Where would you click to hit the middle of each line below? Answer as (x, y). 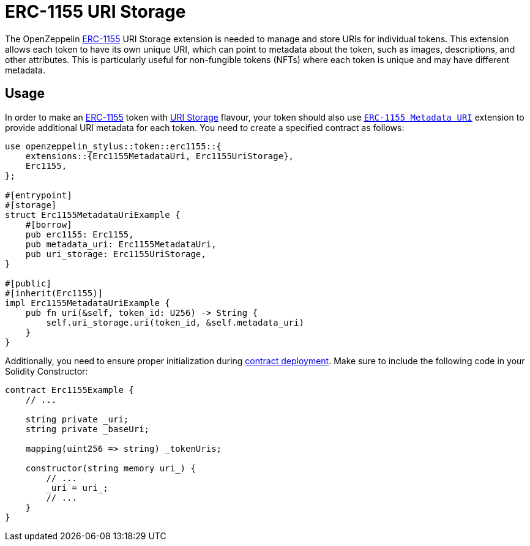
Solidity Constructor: (47, 371)
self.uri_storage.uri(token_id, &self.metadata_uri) (175, 322)
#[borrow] (49, 224)
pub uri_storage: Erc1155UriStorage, (116, 254)
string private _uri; (77, 419)
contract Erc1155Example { (69, 390)
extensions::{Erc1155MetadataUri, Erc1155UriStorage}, (160, 156)
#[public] (28, 283)
